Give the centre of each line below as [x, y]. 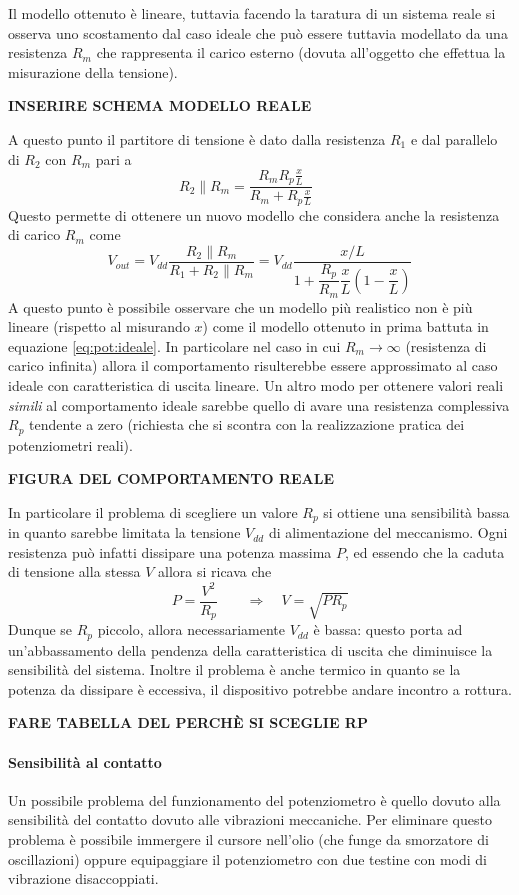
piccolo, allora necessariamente [191, 629]
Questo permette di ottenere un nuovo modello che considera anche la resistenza [254, 214]
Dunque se [40, 629]
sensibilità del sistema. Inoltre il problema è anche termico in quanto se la [234, 669]
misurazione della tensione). [93, 71]
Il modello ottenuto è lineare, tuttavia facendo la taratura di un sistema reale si [252, 13]
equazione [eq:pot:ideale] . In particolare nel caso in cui [174, 345]
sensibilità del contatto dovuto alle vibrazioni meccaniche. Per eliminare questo [250, 819]
